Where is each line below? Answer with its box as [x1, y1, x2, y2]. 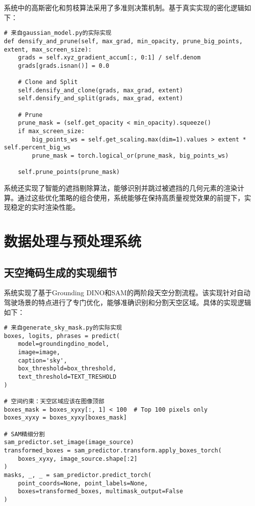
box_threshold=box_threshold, [18, 365, 117, 372]
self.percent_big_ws [4, 144, 71, 151]
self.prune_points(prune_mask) [18, 169, 120, 176]
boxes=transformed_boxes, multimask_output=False [18, 488, 183, 495]
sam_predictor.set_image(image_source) [4, 439, 134, 446]
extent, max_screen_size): [4, 46, 92, 53]
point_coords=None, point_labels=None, [18, 479, 148, 487]
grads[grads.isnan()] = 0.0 [18, 62, 109, 69]
